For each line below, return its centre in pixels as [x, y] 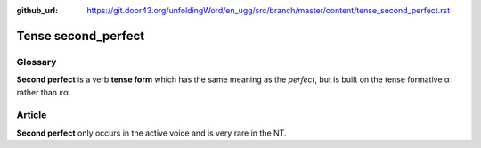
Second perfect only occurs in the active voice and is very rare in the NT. [151, 133]
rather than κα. [44, 92]
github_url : [37, 10]
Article [32, 115]
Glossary [37, 62]
